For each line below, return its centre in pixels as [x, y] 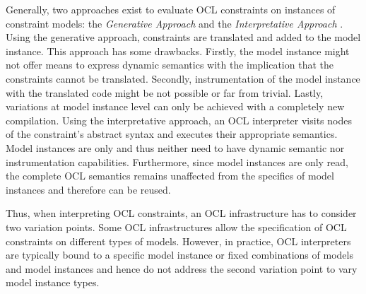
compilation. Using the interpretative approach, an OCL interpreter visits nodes [179, 120]
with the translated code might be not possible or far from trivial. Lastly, [165, 92]
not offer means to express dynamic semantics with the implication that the [170, 65]
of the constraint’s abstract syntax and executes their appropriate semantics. [172, 134]
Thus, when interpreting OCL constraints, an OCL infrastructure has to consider [181, 213]
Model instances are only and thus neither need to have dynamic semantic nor [175, 147]
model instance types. [53, 282]
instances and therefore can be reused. [88, 189]
